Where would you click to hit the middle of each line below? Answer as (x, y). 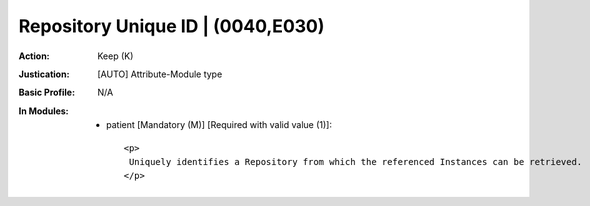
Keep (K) (115, 56)
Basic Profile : (46, 92)
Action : (34, 56)
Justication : (44, 74)
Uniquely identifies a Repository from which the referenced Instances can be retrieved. (355, 161)
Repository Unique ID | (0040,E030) (171, 26)
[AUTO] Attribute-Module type (160, 74)
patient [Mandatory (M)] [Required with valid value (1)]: (219, 125)
